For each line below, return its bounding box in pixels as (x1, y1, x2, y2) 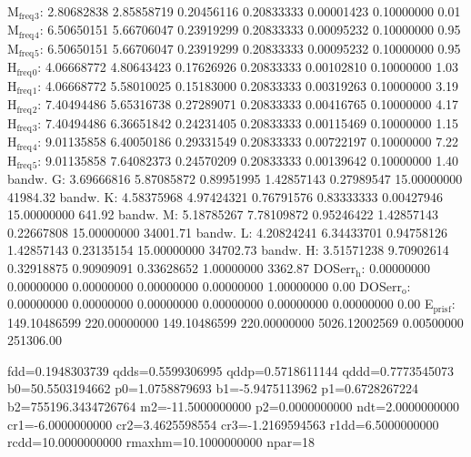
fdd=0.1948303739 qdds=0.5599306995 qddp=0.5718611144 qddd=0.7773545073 (7, 361, 454, 380)
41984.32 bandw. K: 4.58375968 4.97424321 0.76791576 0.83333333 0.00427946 (7, 187, 444, 206)
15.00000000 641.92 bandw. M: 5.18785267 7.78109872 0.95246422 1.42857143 (7, 205, 439, 224)
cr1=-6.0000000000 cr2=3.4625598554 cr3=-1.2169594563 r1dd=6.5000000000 (7, 414, 439, 433)
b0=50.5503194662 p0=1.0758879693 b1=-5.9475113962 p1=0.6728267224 (7, 379, 418, 398)
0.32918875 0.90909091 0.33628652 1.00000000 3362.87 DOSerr (7, 259, 356, 278)
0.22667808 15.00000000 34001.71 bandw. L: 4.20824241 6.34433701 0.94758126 (7, 222, 447, 241)
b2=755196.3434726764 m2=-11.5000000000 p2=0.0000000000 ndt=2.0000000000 (7, 397, 460, 416)
